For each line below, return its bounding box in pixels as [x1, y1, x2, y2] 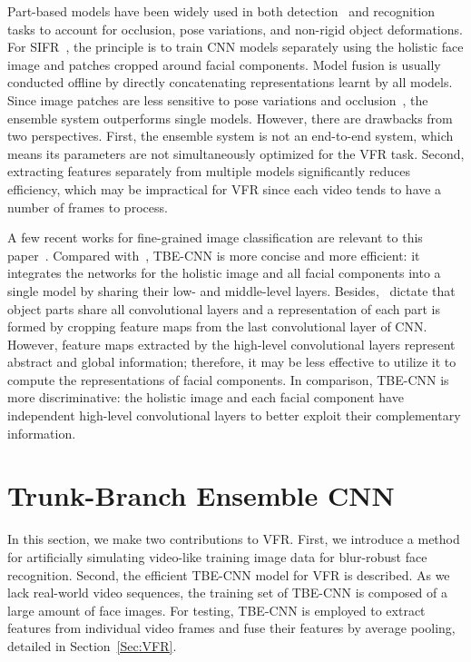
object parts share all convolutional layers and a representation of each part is [7, 299, 441, 318]
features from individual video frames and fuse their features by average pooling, [7, 618, 456, 637]
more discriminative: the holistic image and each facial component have [7, 388, 404, 407]
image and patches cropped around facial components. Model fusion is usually [7, 54, 441, 74]
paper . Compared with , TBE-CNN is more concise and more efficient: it [7, 245, 420, 264]
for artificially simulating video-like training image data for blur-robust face [7, 547, 427, 566]
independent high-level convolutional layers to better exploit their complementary [7, 406, 461, 425]
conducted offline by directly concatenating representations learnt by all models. [7, 73, 453, 92]
